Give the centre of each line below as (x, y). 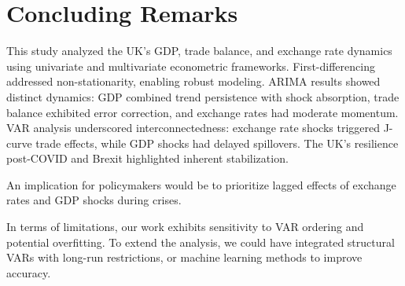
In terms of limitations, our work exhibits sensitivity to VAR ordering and (185, 227)
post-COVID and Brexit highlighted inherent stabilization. (147, 158)
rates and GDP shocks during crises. (94, 200)
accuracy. (29, 272)
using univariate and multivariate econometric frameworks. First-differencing (191, 66)
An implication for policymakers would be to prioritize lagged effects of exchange (201, 184)
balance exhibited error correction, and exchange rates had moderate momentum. (202, 112)
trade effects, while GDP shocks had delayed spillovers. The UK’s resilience (217, 143)
